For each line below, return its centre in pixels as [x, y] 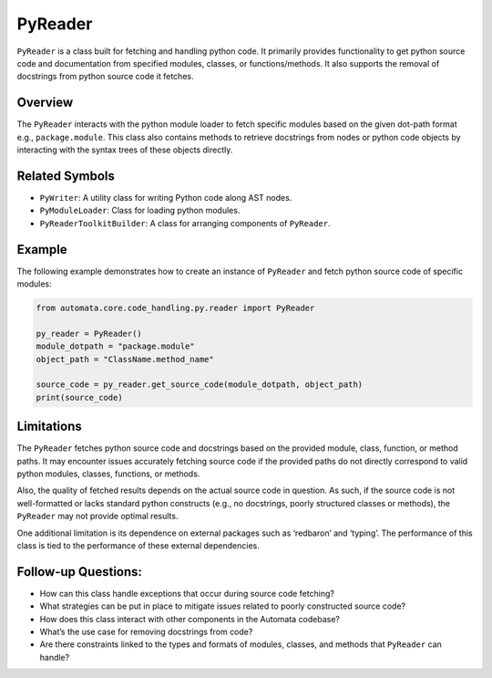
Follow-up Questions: [80, 572]
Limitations [49, 427]
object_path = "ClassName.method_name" [125, 359]
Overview [45, 103]
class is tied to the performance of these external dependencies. [138, 545]
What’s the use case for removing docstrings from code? [146, 632]
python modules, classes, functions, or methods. [108, 474]
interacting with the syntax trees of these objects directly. [125, 150]
